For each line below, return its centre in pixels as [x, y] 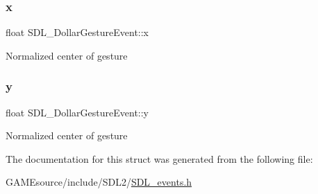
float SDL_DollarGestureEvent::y [77, 112]
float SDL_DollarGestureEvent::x [77, 32]
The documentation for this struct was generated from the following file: [159, 158]
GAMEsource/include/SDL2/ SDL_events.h [99, 182]
